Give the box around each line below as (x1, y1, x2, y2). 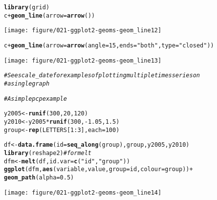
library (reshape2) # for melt (4, 149, 92, 156)
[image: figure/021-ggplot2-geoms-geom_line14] (4, 189, 162, 196)
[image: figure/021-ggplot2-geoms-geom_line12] (4, 27, 162, 34)
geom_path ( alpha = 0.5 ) (4, 174, 74, 181)
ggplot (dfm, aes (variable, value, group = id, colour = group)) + (4, 166, 193, 173)
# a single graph (4, 80, 50, 87)
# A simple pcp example (4, 95, 67, 102)
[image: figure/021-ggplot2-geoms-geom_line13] (4, 57, 162, 64)
